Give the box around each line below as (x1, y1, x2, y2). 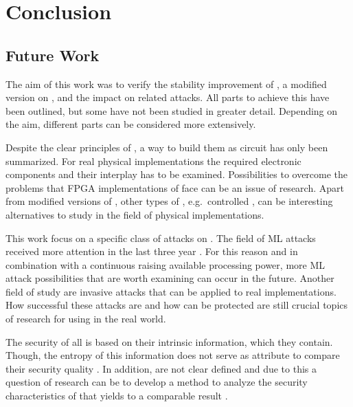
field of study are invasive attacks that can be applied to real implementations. (5, 284, 337, 298)
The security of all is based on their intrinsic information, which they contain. (5, 334, 333, 349)
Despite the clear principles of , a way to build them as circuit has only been (5, 140, 328, 154)
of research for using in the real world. (5, 311, 166, 326)
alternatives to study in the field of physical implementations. (5, 207, 264, 221)
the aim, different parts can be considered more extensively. (5, 117, 256, 131)
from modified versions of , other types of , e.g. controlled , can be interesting (5, 194, 333, 208)
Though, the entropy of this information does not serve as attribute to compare (5, 348, 340, 362)
